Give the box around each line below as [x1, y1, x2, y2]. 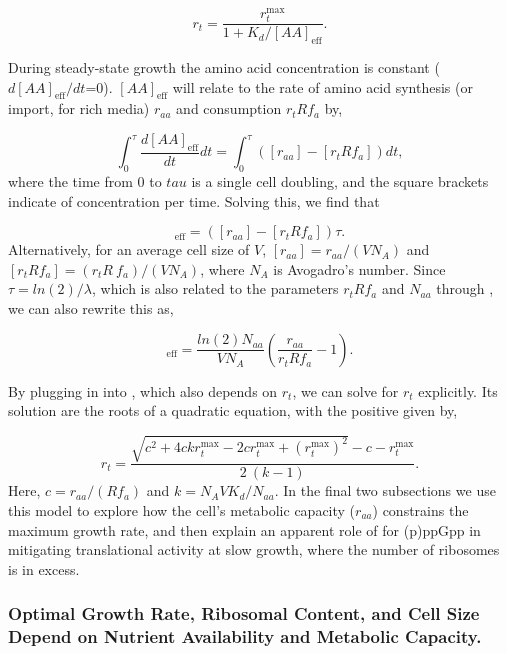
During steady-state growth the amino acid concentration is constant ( [8, 57, 440, 78]
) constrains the [372, 500, 469, 520]
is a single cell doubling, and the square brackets [191, 171, 489, 192]
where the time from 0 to [8, 171, 162, 192]
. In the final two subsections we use [274, 480, 496, 501]
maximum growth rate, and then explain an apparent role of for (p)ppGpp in [8, 519, 481, 540]
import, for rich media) [8, 98, 150, 119]
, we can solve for [292, 380, 399, 401]
